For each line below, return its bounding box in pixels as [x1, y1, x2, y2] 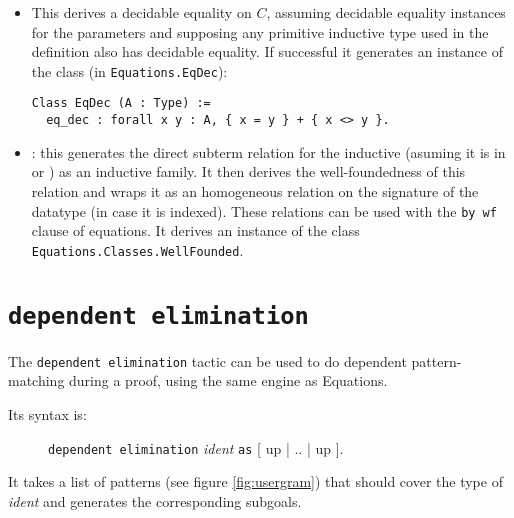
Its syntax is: [8, 403, 87, 424]
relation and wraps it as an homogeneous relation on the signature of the [31, 180, 479, 201]
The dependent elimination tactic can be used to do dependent [8, 350, 407, 371]
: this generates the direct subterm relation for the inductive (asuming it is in [31, 141, 506, 162]
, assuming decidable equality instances [266, 2, 506, 22]
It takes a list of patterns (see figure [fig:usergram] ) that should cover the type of [8, 471, 503, 492]
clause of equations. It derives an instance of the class [31, 220, 360, 241]
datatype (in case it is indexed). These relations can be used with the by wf [31, 200, 497, 221]
